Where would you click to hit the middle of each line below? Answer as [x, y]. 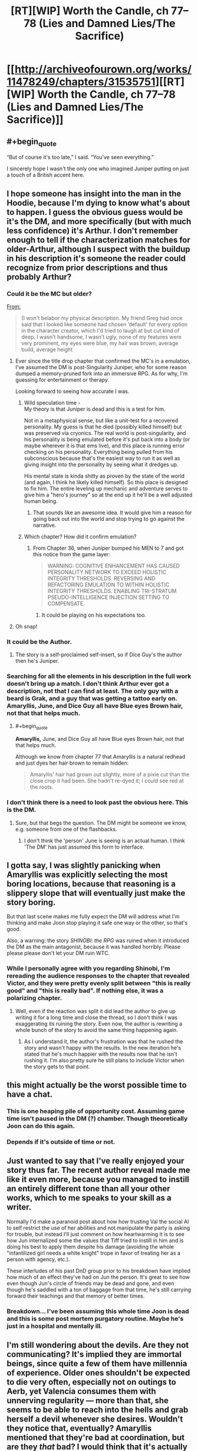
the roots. [42, 787]
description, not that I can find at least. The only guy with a [93, 691]
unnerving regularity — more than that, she [88, 1401]
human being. [41, 501]
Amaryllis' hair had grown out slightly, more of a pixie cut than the [110, 775]
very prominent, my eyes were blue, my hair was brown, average [100, 343]
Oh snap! [26, 626]
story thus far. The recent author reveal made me [98, 1170]
